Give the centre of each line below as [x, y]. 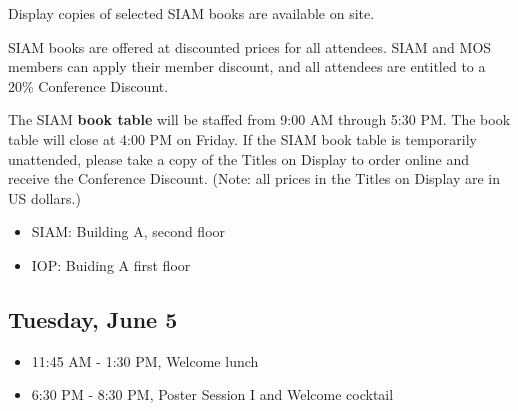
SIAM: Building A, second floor [128, 231]
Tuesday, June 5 [93, 318]
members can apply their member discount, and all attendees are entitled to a [247, 66]
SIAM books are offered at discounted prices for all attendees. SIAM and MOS [250, 46]
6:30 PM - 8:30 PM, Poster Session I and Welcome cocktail [212, 394]
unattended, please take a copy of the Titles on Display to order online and [238, 158]
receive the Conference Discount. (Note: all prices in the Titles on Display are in [254, 178]
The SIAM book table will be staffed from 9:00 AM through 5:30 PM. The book [259, 119]
